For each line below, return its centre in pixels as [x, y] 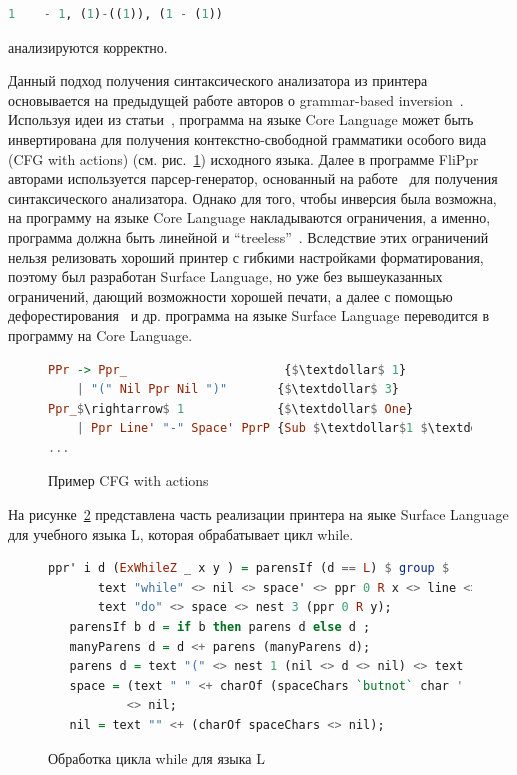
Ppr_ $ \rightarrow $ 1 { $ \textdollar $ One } [231, 408]
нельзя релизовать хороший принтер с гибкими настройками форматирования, [246, 256]
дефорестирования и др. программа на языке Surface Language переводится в [249, 315]
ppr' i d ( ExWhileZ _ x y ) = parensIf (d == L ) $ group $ [249, 568]
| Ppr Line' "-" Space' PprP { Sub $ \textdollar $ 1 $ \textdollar [291, 428]
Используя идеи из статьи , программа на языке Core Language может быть [241, 119]
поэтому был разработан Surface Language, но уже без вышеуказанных [225, 276]
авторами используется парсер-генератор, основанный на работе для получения [253, 178]
